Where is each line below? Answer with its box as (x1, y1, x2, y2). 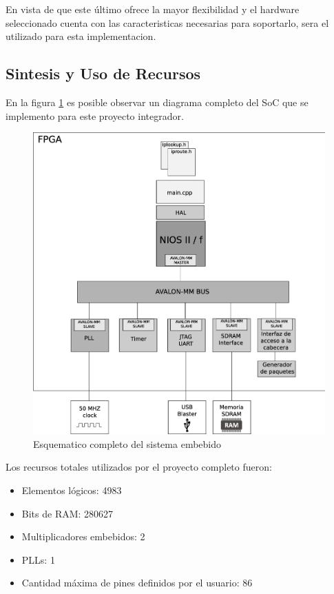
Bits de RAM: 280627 (21, 506, 114, 520)
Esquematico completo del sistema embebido (33, 436, 221, 451)
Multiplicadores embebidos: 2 (21, 529, 145, 544)
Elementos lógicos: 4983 (21, 483, 122, 498)
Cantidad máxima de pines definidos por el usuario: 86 (21, 575, 253, 590)
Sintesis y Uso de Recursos (6, 63, 201, 84)
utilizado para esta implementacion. (6, 29, 156, 43)
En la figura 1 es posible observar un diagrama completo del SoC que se (6, 94, 309, 109)
